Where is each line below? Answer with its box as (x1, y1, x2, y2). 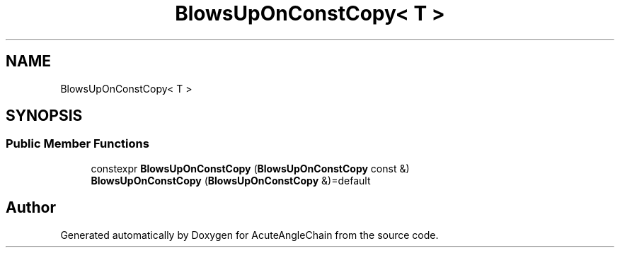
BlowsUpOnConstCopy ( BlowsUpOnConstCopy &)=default (91, 174, 371, 187)
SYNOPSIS (6, 107, 83, 125)
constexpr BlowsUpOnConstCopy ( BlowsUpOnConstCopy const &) (91, 162, 410, 175)
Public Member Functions (6, 136, 149, 151)
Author (6, 199, 56, 217)
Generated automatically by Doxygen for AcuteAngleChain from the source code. (60, 228, 439, 241)
